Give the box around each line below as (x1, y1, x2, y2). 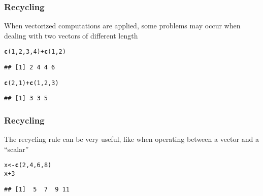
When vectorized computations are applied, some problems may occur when (4, 20, 241, 31)
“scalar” (4, 143, 29, 154)
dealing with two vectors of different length (4, 30, 138, 41)
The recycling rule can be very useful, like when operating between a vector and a (4, 134, 259, 144)
